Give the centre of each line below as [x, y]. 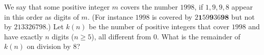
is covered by [172, 16]
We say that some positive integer [57, 7]
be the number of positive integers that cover [159, 26]
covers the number [149, 7]
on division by [49, 46]
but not [243, 16]
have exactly [23, 36]
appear [242, 7]
